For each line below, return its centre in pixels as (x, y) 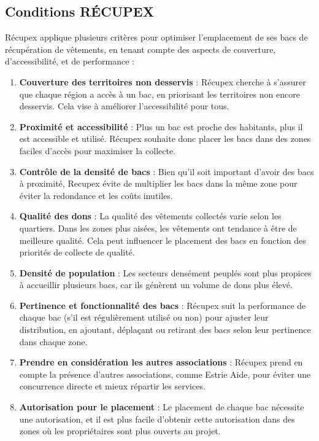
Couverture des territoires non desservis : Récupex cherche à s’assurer (163, 81)
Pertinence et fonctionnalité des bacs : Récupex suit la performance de (163, 305)
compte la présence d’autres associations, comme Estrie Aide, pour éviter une (165, 374)
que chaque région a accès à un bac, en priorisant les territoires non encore (159, 94)
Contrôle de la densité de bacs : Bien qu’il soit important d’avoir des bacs (167, 171)
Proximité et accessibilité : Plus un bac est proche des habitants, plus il (161, 126)
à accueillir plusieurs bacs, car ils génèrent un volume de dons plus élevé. (156, 285)
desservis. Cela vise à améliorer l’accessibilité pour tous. (124, 106)
